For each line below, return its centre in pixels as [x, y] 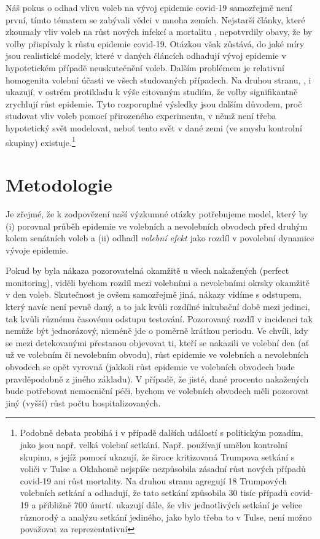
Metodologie [59, 184]
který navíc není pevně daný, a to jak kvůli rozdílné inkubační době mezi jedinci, [158, 307]
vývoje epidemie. [37, 250]
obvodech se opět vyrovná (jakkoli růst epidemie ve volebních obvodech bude [150, 367]
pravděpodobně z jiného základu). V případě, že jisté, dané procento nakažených [157, 378]
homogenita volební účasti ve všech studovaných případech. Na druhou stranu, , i [158, 79]
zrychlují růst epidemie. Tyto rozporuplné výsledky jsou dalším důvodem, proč [154, 103]
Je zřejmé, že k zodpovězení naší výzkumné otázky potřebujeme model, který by [157, 213]
